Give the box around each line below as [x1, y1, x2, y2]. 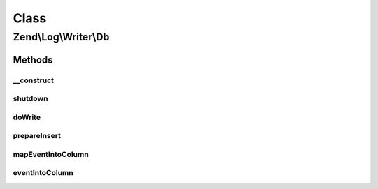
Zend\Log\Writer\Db [13, 31, 110, 43]
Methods [13, 54, 53, 66]
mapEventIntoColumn [13, 149, 89, 159]
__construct [13, 75, 55, 85]
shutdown [13, 94, 48, 104]
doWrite [13, 112, 41, 122]
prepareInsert [13, 131, 61, 141]
